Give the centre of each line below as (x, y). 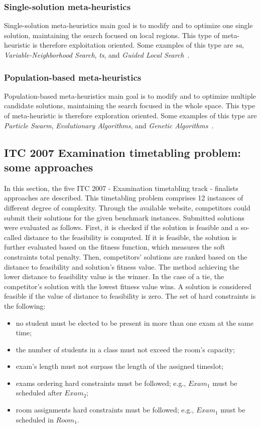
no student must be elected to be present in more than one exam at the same (135, 323)
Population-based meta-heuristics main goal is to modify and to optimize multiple (130, 95)
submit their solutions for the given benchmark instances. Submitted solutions (124, 217)
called (13, 237)
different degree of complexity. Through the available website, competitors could (127, 207)
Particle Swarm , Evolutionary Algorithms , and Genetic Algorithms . (109, 125)
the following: (25, 305)
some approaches (49, 167)
